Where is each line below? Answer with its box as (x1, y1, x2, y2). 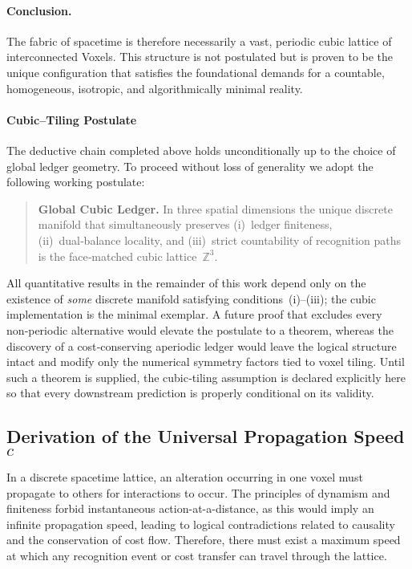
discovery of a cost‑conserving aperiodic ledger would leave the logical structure (6, 337, 397, 354)
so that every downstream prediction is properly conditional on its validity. (6, 384, 374, 401)
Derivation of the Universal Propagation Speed (6, 424, 405, 449)
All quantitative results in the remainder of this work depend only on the (6, 274, 366, 291)
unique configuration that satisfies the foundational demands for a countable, (6, 63, 385, 80)
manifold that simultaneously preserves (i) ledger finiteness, (38, 216, 333, 233)
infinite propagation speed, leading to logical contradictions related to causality (6, 515, 395, 532)
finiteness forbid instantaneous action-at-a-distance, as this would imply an (6, 500, 374, 517)
